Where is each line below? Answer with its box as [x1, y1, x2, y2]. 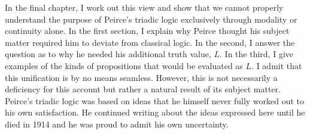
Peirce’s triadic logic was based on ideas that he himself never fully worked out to [5, 94, 305, 107]
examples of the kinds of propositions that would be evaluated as [5, 59, 243, 71]
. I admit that [251, 59, 302, 71]
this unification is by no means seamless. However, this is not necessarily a [5, 71, 278, 83]
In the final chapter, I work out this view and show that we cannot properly [5, 1, 284, 13]
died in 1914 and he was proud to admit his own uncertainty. [5, 117, 229, 130]
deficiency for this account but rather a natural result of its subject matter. [5, 83, 281, 95]
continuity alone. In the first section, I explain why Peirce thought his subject [5, 24, 290, 37]
